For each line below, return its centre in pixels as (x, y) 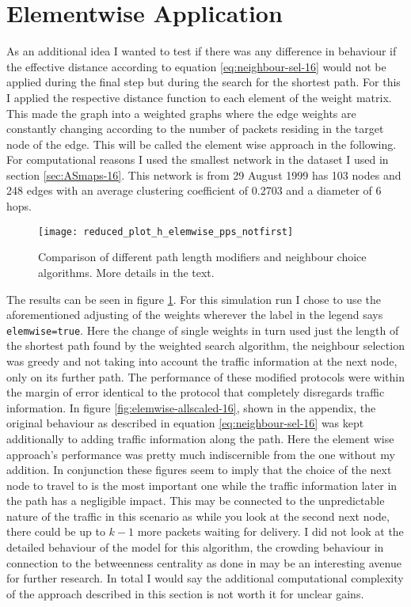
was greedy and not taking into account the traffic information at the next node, (202, 360)
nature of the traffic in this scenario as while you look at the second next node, (198, 516)
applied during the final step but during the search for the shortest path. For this (204, 82)
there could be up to (56, 531)
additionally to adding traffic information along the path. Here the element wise (200, 438)
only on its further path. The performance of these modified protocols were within (205, 376)
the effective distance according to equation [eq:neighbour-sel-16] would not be (196, 66)
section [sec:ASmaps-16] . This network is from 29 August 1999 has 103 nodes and (204, 175)
